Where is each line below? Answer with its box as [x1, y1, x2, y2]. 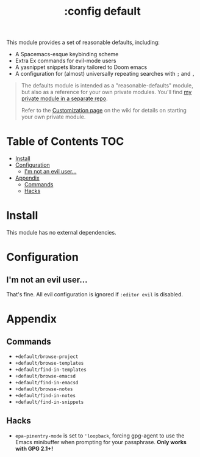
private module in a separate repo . [21, 95, 108, 102]
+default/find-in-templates [15, 367, 87, 373]
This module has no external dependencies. [6, 229, 117, 236]
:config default [63, 4, 141, 18]
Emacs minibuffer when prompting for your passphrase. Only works [15, 438, 187, 445]
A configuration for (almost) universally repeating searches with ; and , [15, 70, 195, 78]
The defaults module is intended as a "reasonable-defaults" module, [21, 82, 193, 89]
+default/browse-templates [15, 360, 84, 367]
